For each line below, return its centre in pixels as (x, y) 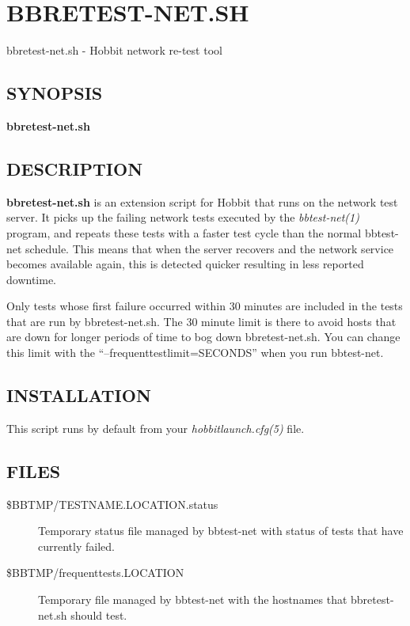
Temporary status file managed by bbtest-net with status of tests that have (221, 531)
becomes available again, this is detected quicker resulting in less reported (185, 264)
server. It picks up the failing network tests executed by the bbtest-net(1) (183, 217)
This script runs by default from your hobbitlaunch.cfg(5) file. (156, 428)
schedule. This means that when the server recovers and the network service (210, 248)
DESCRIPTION (75, 168)
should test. (99, 615)
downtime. (31, 279)
